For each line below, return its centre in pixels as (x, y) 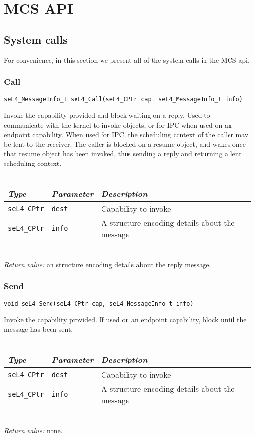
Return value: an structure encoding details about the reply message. (108, 264)
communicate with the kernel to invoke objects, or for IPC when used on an (118, 124)
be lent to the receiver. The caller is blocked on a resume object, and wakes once (125, 144)
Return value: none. (33, 430)
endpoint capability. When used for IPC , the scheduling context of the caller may (126, 134)
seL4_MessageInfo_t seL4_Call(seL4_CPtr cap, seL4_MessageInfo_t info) (123, 99)
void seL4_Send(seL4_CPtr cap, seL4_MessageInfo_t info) (99, 304)
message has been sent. (38, 329)
